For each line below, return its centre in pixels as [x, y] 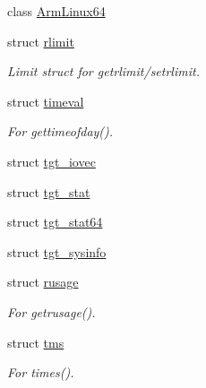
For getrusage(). [51, 311]
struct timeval [46, 101]
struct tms [36, 342]
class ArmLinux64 [56, 11]
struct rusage [43, 282]
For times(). [41, 372]
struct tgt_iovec [51, 161]
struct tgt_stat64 [55, 222]
